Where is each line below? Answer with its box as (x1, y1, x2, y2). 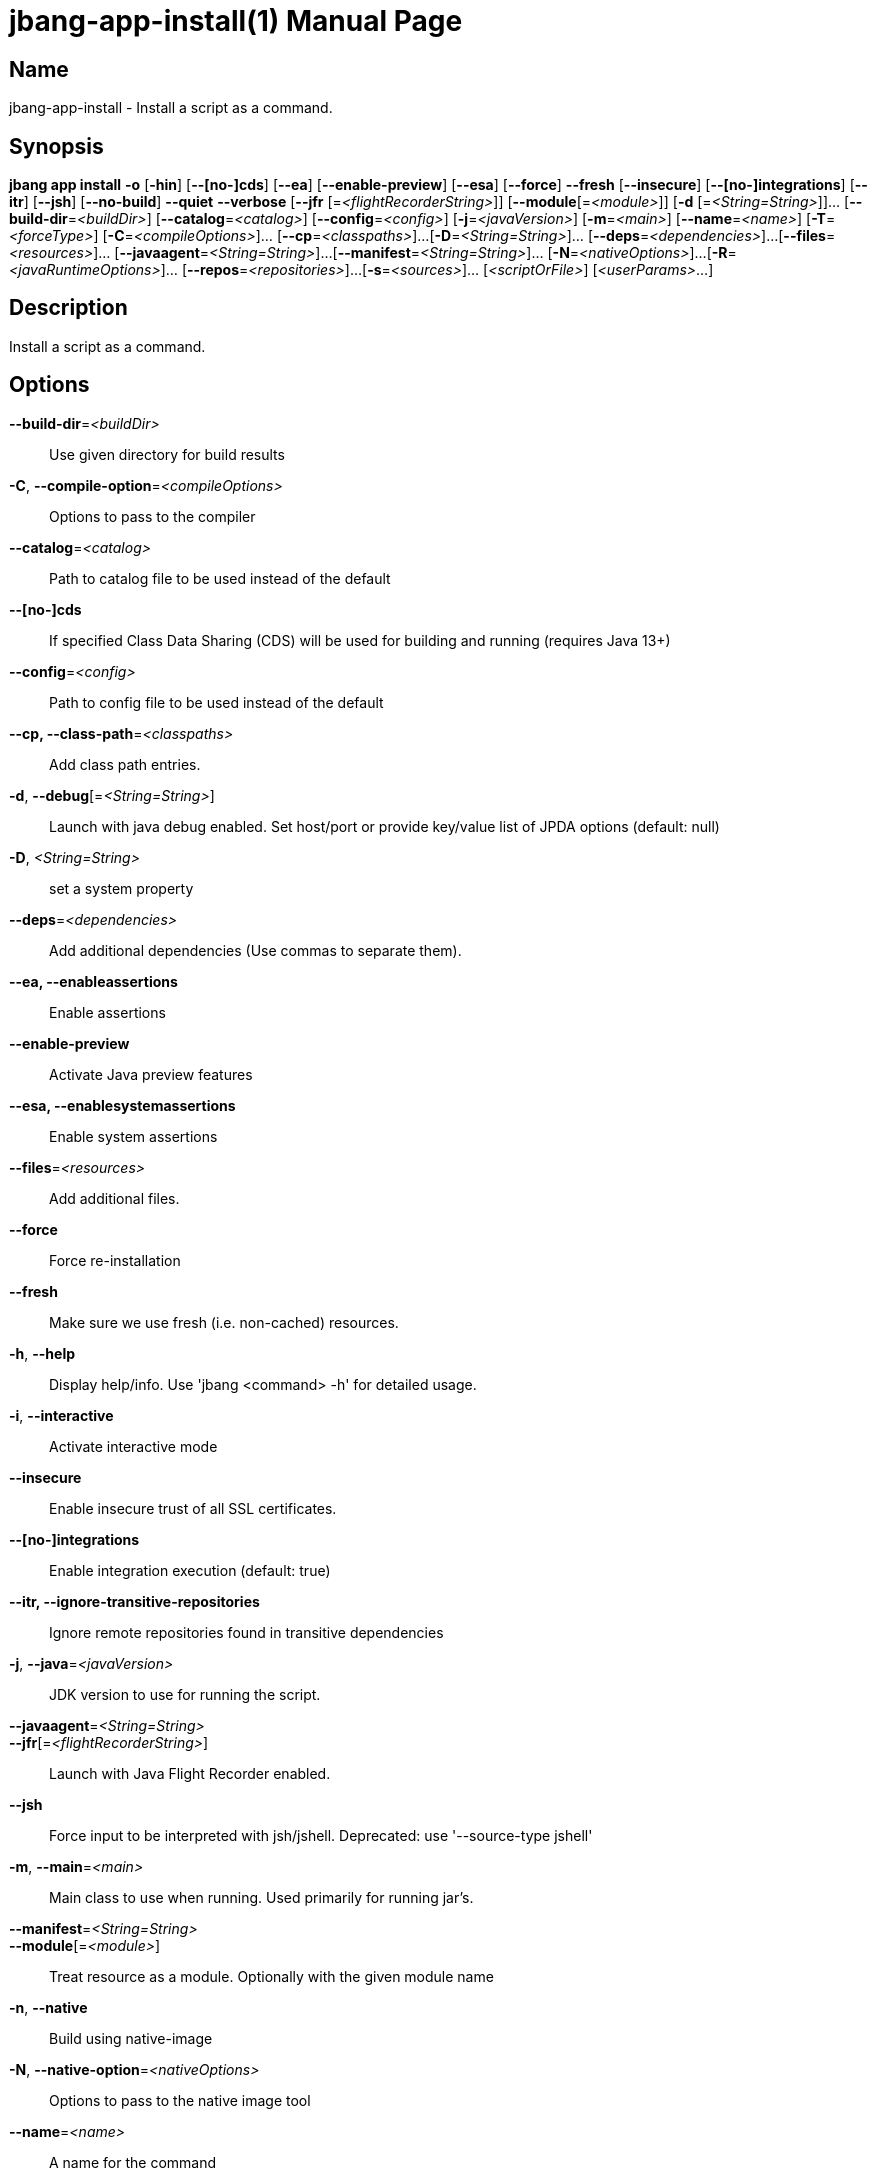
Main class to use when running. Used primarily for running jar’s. (49, 1888, 474, 1906)
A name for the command (49, 2153, 217, 2171)
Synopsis (9, 133, 104, 159)
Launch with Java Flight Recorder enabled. (49, 1764, 331, 1782)
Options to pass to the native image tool (49, 2091, 311, 2109)
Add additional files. (49, 1189, 180, 1207)
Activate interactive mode (49, 1437, 218, 1455)
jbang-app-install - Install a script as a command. (9, 99, 333, 117)
